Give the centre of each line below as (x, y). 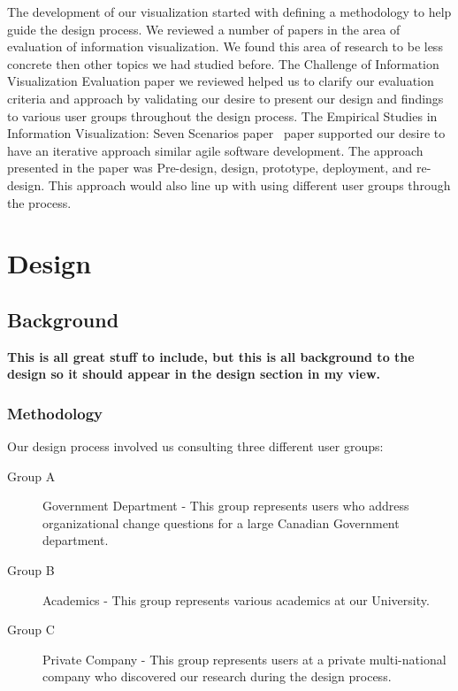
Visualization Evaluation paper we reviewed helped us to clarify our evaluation (221, 81)
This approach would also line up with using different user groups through (249, 184)
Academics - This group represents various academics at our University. (236, 599)
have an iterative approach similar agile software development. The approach (215, 150)
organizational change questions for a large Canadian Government (221, 522)
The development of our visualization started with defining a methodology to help (229, 12)
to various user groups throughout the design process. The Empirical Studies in (222, 115)
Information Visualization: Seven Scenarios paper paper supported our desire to (226, 133)
